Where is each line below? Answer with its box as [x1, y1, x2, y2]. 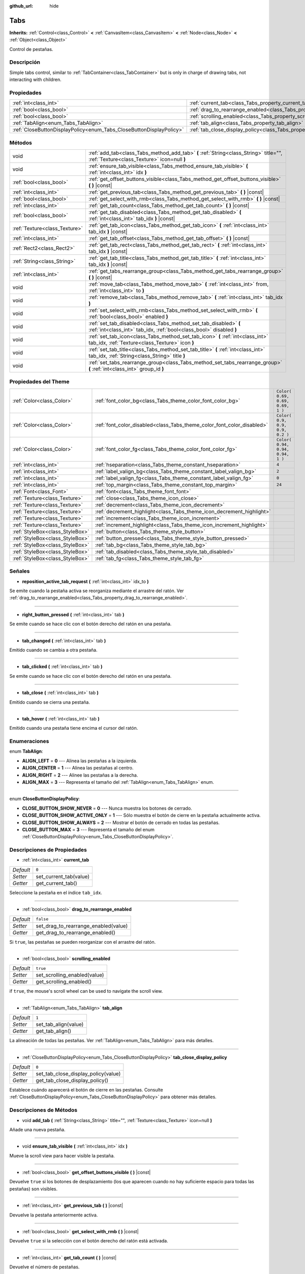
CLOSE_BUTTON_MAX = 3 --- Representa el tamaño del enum [22, 826, 155, 833]
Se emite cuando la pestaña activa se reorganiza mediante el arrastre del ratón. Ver [9, 588, 184, 594]
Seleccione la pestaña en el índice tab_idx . [9, 889, 103, 895]
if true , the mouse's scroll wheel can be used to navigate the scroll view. [9, 988, 163, 994]
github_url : [9, 3, 33, 9]
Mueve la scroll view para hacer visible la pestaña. [9, 1152, 115, 1159]
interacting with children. [9, 76, 62, 83]
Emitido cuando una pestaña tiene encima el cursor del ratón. [9, 725, 138, 731]
